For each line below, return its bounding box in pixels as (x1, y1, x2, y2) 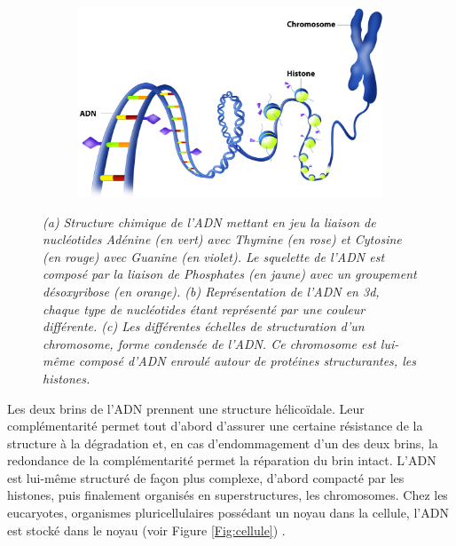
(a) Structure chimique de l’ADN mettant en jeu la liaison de (43, 212, 376, 231)
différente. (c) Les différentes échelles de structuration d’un (43, 317, 365, 336)
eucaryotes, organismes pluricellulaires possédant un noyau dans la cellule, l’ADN (7, 503, 449, 522)
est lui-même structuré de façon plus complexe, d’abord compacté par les (7, 468, 405, 487)
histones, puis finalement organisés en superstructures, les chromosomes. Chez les (7, 486, 448, 504)
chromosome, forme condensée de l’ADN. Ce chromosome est (43, 334, 376, 352)
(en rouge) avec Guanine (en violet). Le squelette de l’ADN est (43, 247, 385, 265)
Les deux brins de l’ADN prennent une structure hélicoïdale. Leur (7, 399, 365, 417)
